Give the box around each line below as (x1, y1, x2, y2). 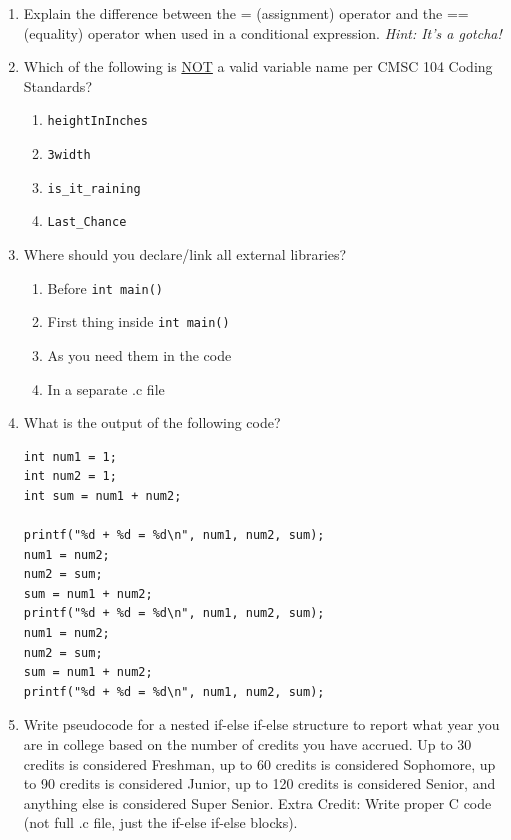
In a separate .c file (47, 378, 165, 399)
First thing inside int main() (47, 311, 230, 332)
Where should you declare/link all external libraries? (23, 244, 347, 264)
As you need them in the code (47, 344, 232, 365)
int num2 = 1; (23, 469, 117, 484)
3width (47, 148, 91, 163)
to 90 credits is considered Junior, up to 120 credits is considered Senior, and (23, 773, 496, 794)
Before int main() (47, 277, 163, 298)
